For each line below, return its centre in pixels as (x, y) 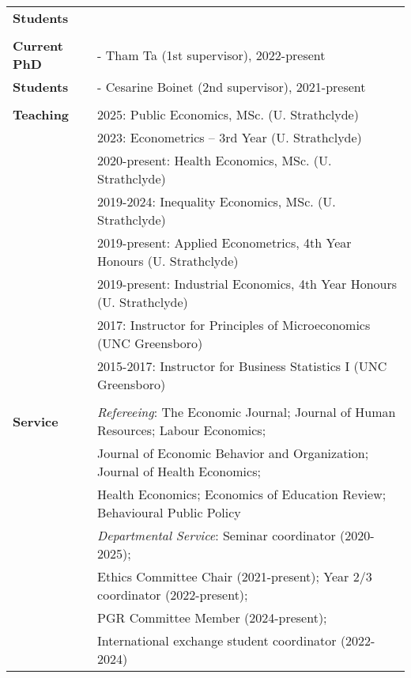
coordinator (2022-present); (173, 595)
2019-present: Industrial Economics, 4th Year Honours (247, 284)
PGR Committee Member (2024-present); (212, 617)
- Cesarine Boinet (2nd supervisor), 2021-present (232, 87)
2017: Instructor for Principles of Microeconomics (234, 325)
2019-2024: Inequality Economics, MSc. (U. (217, 201)
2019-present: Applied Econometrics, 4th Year (224, 242)
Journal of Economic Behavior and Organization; (233, 453)
